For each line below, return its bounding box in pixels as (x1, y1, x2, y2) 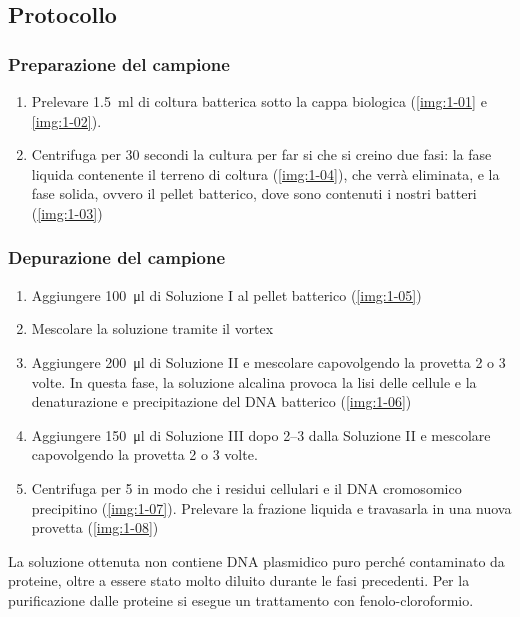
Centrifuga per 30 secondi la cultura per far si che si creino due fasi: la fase (31, 144, 492, 165)
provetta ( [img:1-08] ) (31, 517, 159, 538)
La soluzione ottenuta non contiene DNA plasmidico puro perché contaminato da (8, 550, 505, 571)
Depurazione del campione (8, 245, 226, 270)
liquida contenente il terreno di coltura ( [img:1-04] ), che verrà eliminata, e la (31, 163, 500, 184)
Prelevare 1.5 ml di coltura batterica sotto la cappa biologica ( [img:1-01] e (31, 91, 487, 111)
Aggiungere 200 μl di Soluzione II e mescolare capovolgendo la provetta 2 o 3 (31, 351, 506, 372)
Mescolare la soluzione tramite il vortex (31, 318, 274, 339)
